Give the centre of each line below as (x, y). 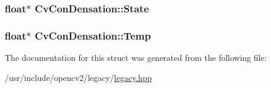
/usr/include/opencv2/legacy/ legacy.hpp (78, 77)
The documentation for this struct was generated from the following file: (136, 58)
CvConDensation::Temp (93, 35)
